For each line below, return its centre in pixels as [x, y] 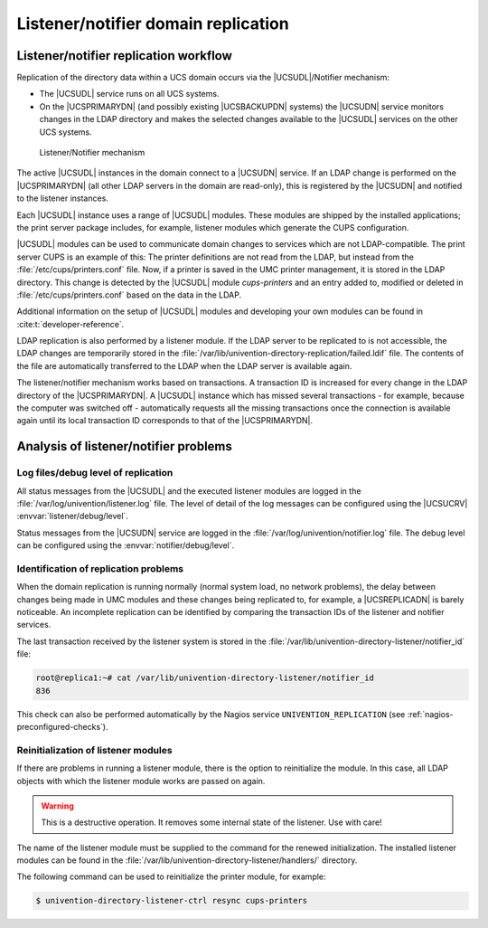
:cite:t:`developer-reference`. [70, 324]
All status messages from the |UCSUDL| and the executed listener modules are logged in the [189, 491]
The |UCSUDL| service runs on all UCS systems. [129, 94]
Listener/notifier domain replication [153, 24]
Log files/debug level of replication [95, 473]
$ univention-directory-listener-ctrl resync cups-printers [172, 901]
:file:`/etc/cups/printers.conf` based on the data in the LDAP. [129, 295]
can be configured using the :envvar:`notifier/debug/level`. [126, 545]
